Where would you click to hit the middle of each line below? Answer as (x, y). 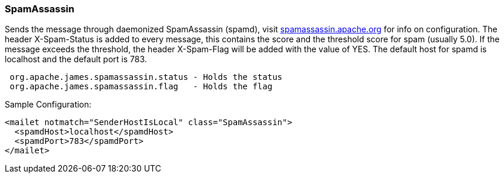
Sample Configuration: (48, 105)
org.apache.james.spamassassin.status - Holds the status (146, 77)
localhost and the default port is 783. (76, 59)
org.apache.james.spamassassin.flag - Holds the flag (141, 87)
